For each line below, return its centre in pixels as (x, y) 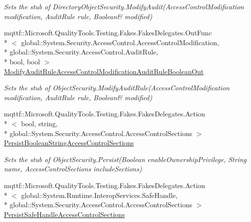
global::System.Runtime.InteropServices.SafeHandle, (99, 195)
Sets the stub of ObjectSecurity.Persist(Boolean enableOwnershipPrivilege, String (125, 159)
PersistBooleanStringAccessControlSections (69, 143)
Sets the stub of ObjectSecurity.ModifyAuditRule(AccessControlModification (117, 88)
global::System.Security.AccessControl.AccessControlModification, (120, 42)
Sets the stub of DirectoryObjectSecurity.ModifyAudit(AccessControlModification (124, 6)
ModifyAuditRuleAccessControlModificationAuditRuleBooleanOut (104, 71)
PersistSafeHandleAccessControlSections (64, 214)
